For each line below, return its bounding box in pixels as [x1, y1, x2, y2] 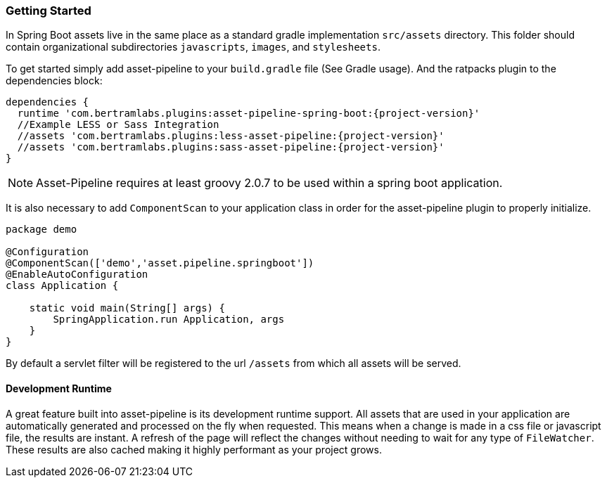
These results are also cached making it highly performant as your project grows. [6, 443, 382, 456]
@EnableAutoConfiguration [6, 269, 148, 281]
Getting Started [6, 4, 91, 18]
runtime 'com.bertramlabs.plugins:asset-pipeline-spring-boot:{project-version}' [17, 108, 480, 120]
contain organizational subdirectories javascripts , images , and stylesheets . [6, 41, 381, 53]
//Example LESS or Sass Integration [17, 119, 219, 131]
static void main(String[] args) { [29, 302, 225, 314]
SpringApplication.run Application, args [53, 314, 285, 326]
